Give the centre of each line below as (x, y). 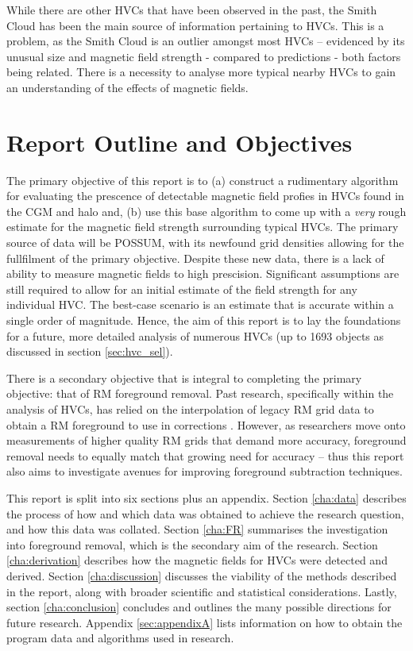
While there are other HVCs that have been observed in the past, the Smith (192, 10)
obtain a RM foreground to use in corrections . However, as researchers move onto (206, 424)
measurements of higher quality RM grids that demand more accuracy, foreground (206, 440)
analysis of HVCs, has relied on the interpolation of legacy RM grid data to (190, 409)
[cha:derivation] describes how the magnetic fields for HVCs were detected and (197, 560)
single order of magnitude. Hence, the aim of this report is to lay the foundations (204, 320)
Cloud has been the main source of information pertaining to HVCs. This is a (195, 25)
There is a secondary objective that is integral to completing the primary (184, 378)
